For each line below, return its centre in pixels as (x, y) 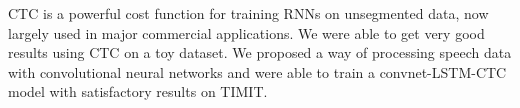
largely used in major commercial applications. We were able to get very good (246, 32)
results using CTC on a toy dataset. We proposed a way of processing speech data (260, 52)
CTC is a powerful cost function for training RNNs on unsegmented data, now (248, 13)
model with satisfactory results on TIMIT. (138, 91)
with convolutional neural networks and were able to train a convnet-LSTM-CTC (257, 71)
